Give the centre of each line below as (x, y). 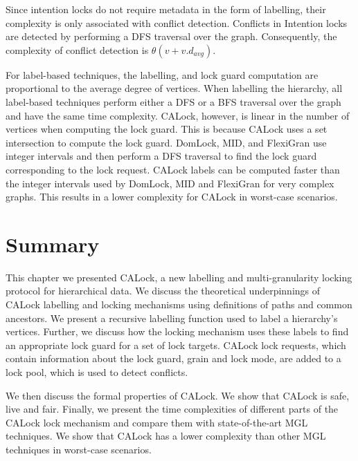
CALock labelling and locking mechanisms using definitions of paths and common (179, 304)
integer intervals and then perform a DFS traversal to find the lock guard (161, 156)
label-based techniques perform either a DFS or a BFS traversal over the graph (173, 101)
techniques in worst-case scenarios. (79, 449)
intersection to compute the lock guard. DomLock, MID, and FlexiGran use (166, 142)
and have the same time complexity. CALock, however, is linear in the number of (178, 115)
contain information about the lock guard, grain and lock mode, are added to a (173, 358)
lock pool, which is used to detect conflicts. (97, 372)
